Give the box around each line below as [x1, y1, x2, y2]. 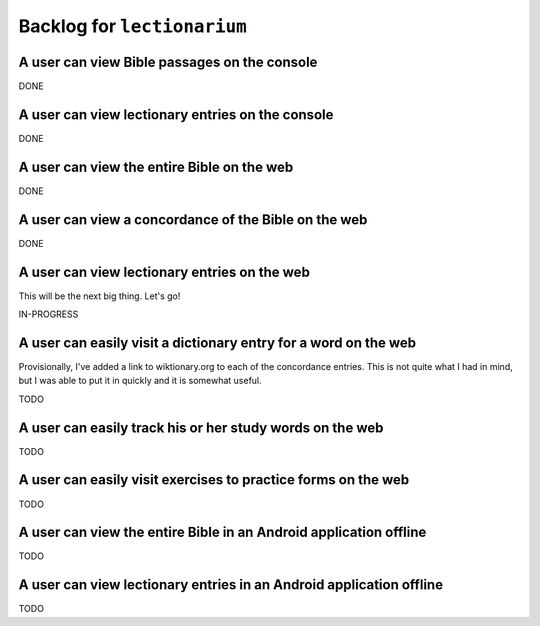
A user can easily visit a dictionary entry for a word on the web [18, 334, 417, 351]
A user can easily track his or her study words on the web [18, 419, 384, 436]
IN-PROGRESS [18, 308, 79, 320]
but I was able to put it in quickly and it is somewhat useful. [18, 375, 262, 387]
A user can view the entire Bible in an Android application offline [18, 524, 427, 541]
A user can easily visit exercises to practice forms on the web [18, 471, 410, 489]
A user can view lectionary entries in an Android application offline [18, 576, 444, 594]
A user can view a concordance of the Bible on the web [18, 211, 368, 228]
